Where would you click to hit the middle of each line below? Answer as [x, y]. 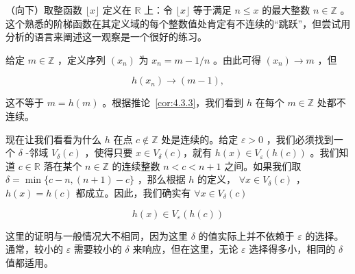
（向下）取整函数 [44, 10]
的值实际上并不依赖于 [246, 235]
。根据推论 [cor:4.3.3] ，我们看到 [173, 102]
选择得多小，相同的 [292, 249]
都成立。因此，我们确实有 [133, 192]
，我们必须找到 [300, 139]
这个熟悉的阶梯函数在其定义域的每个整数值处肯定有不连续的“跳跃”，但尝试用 [178, 23]
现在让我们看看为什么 [53, 139]
